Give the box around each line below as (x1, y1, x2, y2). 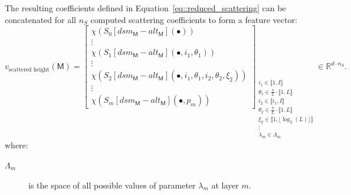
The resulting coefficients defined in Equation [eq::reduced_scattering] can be (5, 2, 286, 14)
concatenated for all (5, 13, 76, 25)
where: (5, 139, 28, 151)
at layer (211, 178, 239, 191)
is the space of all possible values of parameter (28, 178, 196, 191)
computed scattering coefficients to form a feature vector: (90, 13, 297, 25)
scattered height (8, 66, 50, 73)
